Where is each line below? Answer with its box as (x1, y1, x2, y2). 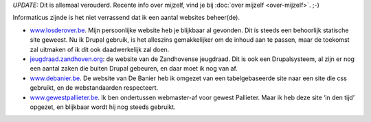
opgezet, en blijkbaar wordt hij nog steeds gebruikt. (30, 103, 176, 111)
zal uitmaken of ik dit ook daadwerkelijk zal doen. (30, 45, 170, 53)
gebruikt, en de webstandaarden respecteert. (30, 84, 159, 92)
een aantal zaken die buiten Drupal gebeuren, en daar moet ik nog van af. (30, 64, 238, 73)
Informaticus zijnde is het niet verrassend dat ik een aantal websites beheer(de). (12, 14, 240, 22)
